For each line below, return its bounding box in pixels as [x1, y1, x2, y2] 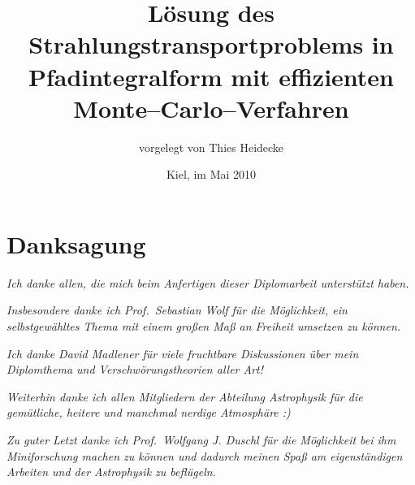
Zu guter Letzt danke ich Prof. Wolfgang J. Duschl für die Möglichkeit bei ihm [6, 431, 396, 448]
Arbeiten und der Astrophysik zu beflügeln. [6, 463, 216, 480]
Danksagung [6, 227, 146, 260]
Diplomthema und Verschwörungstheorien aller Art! [6, 361, 264, 378]
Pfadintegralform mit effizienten [28, 59, 395, 93]
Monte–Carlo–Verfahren [73, 91, 349, 124]
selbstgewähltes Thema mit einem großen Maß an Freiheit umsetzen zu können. [6, 318, 401, 334]
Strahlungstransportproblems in [28, 28, 394, 61]
